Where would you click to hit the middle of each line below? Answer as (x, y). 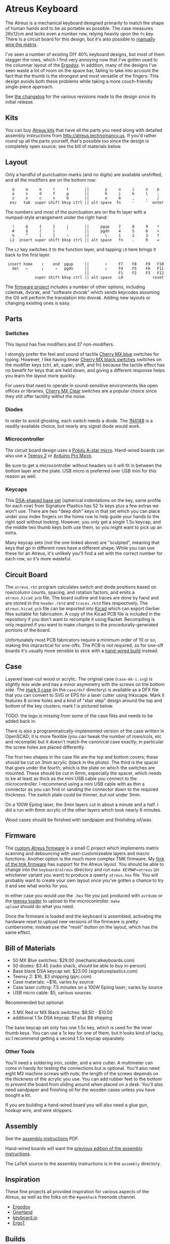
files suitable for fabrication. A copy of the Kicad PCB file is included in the (83, 614)
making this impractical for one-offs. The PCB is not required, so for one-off (84, 645)
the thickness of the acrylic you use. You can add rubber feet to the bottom (83, 1079)
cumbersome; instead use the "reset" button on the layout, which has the (81, 927)
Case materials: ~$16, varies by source (53, 982)
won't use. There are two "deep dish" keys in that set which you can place (83, 511)
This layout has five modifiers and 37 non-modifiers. (60, 344)
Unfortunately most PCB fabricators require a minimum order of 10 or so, (81, 640)
